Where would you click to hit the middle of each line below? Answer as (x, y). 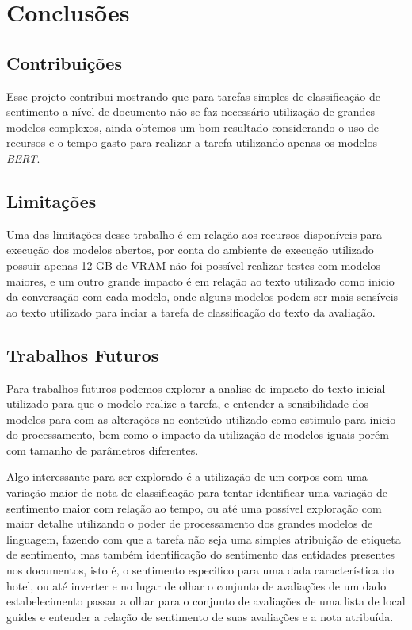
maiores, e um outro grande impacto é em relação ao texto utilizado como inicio (200, 280)
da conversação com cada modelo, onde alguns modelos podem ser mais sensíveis (202, 296)
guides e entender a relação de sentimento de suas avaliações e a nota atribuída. (200, 616)
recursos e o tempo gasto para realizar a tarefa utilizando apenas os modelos (192, 142)
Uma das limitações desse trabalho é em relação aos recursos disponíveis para (195, 234)
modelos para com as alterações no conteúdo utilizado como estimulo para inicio (201, 419)
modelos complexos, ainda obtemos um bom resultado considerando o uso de (193, 127)
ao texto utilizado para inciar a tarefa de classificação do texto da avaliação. (191, 311)
